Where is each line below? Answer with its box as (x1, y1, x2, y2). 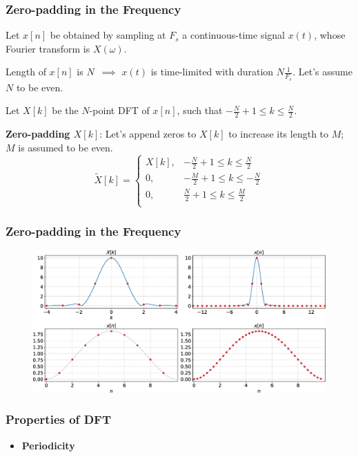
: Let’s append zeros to (99, 127, 197, 141)
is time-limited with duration (150, 64, 274, 79)
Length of (6, 64, 46, 79)
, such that (177, 103, 223, 118)
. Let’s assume (292, 64, 352, 79)
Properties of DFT (6, 411, 111, 428)
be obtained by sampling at (50, 28, 166, 42)
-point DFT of (89, 103, 150, 118)
